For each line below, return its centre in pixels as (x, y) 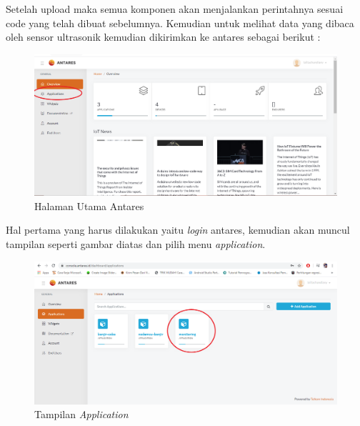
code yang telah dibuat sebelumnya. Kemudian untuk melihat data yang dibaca (180, 23)
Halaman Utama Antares (89, 205)
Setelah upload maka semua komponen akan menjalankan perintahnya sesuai (175, 9)
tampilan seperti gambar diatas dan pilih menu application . (136, 244)
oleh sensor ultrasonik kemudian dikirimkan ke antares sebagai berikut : (163, 37)
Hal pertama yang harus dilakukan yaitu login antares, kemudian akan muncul (178, 230)
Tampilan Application (81, 414)
